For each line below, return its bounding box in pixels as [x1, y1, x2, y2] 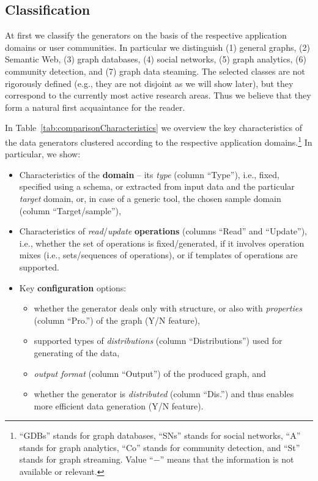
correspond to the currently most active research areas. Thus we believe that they [5, 89, 311, 102]
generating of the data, [34, 346, 120, 359]
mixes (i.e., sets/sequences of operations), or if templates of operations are [19, 248, 298, 261]
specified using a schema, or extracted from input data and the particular [19, 180, 295, 193]
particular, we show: [5, 147, 81, 160]
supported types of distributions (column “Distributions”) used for [34, 334, 283, 347]
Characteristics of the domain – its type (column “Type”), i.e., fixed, [19, 168, 279, 181]
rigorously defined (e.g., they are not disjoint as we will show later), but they [5, 76, 294, 89]
